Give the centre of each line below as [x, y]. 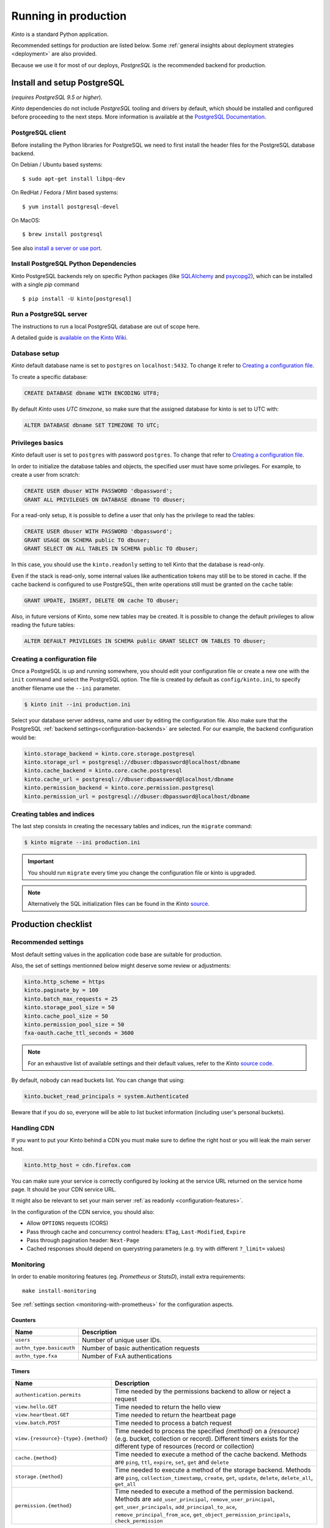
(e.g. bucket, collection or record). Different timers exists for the [207, 1438]
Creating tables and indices [53, 814]
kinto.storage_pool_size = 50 [69, 1008]
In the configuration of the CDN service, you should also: [83, 1212]
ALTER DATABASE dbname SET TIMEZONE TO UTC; [92, 425]
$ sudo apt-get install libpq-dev [74, 178]
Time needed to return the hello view [168, 1407]
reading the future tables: [43, 625]
